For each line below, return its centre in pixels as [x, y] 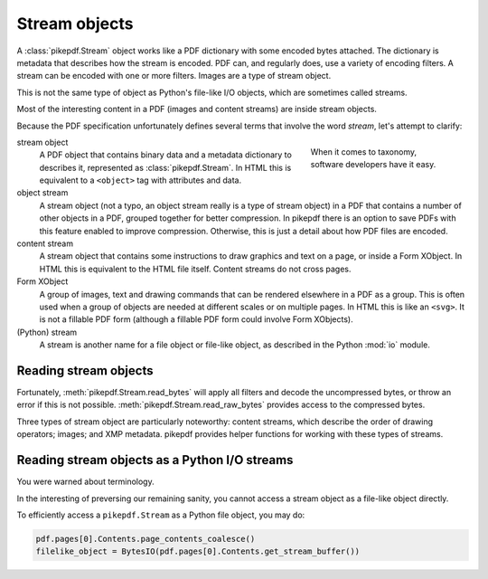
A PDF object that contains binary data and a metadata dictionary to [166, 155]
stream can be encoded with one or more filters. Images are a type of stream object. [174, 76]
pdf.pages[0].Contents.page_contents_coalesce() [145, 539]
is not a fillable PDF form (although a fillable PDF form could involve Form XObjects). [196, 319]
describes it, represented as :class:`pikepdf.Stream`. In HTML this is [165, 167]
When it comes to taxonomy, [364, 152]
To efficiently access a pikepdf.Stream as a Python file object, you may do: [161, 515]
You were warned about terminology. [85, 482]
